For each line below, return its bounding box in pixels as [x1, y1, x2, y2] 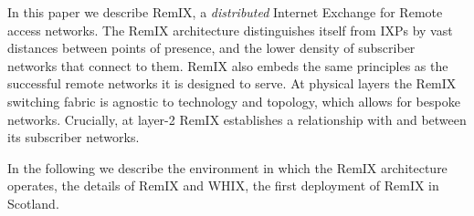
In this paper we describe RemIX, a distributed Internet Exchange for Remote [7, 3, 443, 21]
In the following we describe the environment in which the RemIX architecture [7, 158, 448, 177]
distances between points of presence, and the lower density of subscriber [7, 38, 416, 57]
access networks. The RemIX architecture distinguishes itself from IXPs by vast [7, 20, 453, 39]
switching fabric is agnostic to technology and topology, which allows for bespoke [7, 91, 460, 110]
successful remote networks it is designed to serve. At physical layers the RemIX [7, 74, 457, 93]
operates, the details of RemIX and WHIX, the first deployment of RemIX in [7, 176, 439, 195]
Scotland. [7, 193, 59, 212]
